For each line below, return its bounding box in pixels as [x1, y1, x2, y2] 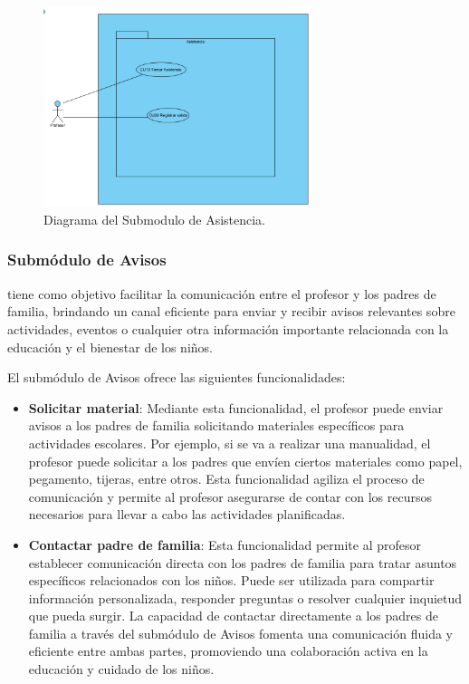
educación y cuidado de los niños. [28, 660, 215, 679]
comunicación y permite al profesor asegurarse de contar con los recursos [28, 487, 433, 506]
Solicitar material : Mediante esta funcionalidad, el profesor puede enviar [28, 398, 444, 417]
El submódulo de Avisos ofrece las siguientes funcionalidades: [7, 368, 346, 387]
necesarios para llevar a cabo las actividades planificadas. [28, 505, 346, 524]
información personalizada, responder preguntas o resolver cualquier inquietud [28, 588, 463, 607]
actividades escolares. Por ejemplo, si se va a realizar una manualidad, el [28, 433, 431, 452]
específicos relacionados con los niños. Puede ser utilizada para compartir [28, 571, 435, 590]
